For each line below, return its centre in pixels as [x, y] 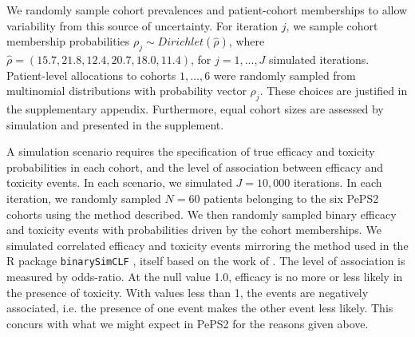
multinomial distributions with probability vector [126, 91]
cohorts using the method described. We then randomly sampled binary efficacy [202, 214]
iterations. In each [338, 182]
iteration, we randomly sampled [84, 198]
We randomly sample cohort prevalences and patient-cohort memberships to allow [207, 10]
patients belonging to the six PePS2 [291, 198]
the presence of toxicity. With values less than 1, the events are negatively [188, 292]
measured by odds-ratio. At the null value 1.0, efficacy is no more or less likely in [205, 276]
